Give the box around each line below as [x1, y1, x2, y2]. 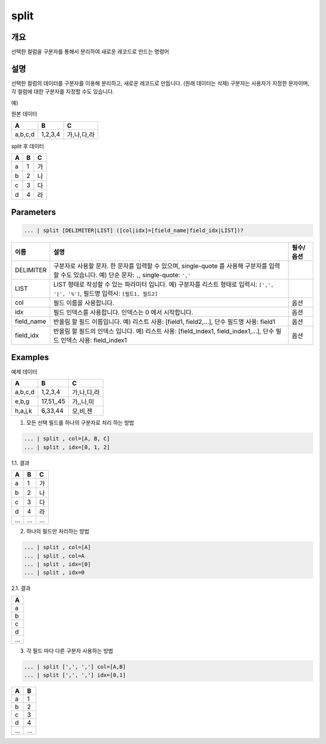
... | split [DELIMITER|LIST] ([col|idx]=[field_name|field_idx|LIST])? [24, 227, 244, 234]
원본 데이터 [11, 110, 37, 118]
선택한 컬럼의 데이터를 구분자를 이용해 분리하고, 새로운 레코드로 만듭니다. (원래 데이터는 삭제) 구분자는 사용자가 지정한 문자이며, [11, 79, 310, 87]
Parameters [11, 207, 56, 217]
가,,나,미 [72, 398, 95, 406]
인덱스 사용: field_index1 [60, 335, 127, 344]
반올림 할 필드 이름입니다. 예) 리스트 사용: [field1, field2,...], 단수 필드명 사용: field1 [53, 317, 276, 326]
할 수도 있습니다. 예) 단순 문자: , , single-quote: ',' [53, 270, 191, 279]
